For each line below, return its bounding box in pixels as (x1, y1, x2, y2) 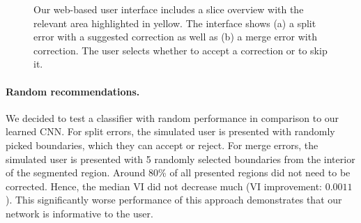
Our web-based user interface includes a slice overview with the (33, 2, 304, 16)
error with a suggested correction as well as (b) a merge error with (33, 29, 317, 44)
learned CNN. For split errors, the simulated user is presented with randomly (6, 124, 335, 139)
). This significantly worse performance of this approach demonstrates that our (6, 192, 342, 207)
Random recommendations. (6, 84, 140, 98)
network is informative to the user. (6, 206, 153, 220)
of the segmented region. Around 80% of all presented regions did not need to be (6, 165, 351, 180)
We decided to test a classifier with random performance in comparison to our (6, 110, 339, 125)
